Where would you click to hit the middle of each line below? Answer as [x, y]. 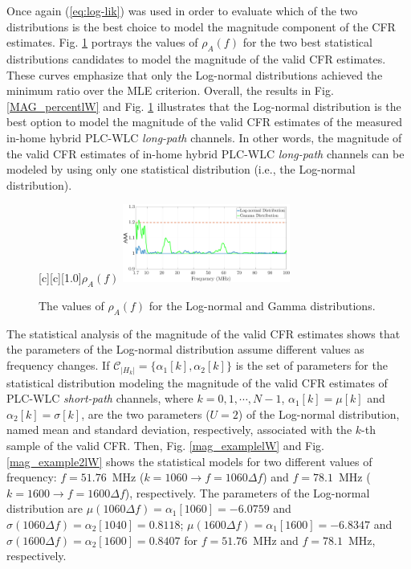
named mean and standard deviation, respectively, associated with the [179, 430]
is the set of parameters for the [311, 365]
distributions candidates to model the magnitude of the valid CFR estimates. [196, 58]
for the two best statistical [307, 42]
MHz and [276, 540]
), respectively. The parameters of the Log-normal [247, 492]
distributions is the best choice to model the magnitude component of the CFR [201, 26]
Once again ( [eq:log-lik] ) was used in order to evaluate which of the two [182, 10]
